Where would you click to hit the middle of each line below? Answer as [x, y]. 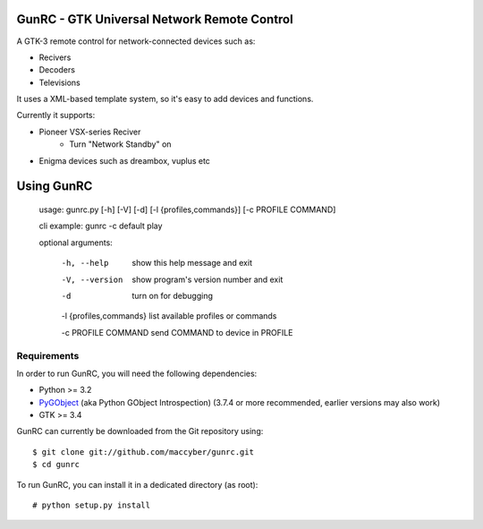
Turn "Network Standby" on [120, 144]
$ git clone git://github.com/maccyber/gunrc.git [144, 452]
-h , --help [85, 263]
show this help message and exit [192, 263]
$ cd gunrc [56, 465]
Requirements [48, 355]
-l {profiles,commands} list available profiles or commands [169, 316]
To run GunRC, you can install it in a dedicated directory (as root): [137, 484]
